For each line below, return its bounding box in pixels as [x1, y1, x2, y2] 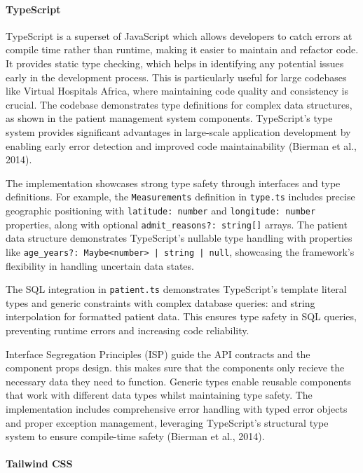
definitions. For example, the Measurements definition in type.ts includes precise [6, 189, 355, 204]
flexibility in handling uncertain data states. [6, 258, 194, 273]
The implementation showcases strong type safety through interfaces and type [6, 175, 341, 190]
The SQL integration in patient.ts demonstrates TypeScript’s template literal [6, 282, 347, 296]
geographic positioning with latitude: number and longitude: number [6, 203, 316, 217]
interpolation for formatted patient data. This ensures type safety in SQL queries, [6, 309, 357, 324]
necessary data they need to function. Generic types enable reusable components [6, 373, 351, 388]
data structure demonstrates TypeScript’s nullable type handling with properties [6, 231, 352, 245]
